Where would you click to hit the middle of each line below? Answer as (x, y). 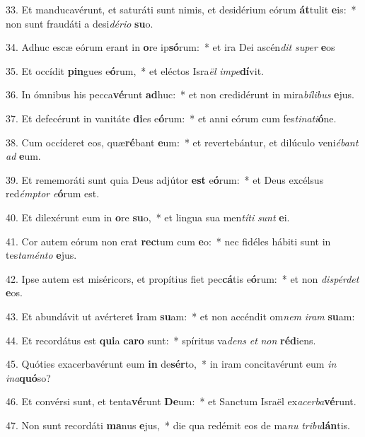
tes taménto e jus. (41, 255)
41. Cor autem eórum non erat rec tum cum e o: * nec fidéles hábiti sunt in (168, 241)
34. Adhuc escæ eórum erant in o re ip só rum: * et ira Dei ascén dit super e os (170, 47)
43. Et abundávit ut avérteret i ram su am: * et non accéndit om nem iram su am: (180, 316)
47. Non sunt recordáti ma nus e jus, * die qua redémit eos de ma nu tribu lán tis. (178, 425)
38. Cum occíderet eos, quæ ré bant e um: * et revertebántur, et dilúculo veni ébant (182, 142)
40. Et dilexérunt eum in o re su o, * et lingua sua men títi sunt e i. (148, 217)
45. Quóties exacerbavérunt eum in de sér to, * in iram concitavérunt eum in (171, 364)
